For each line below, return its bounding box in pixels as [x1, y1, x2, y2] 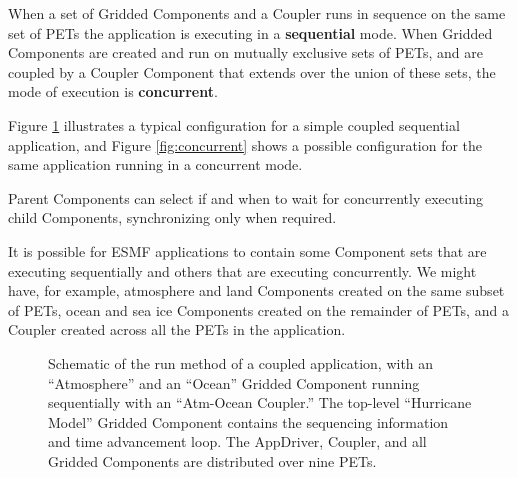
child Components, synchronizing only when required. [8, 207, 337, 228]
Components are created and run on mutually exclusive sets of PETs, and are [8, 42, 483, 63]
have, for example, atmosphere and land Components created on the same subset [8, 280, 505, 301]
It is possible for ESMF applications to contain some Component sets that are [8, 240, 487, 261]
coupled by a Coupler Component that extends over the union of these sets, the [8, 61, 496, 82]
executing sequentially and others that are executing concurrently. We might [8, 260, 477, 281]
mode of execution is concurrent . [8, 81, 218, 102]
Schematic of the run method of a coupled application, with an [48, 352, 434, 373]
